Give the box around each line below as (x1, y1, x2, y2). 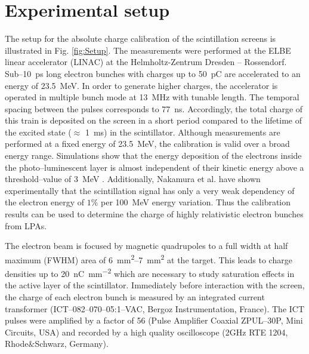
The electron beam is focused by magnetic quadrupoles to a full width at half (5, 239, 288, 252)
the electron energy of (5, 196, 85, 208)
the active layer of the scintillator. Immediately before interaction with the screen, (5, 279, 305, 291)
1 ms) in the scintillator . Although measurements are (85, 125, 280, 138)
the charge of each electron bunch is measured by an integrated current (5, 290, 265, 303)
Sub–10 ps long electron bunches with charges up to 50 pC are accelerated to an (5, 67, 301, 79)
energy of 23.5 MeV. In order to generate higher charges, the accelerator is (5, 79, 278, 91)
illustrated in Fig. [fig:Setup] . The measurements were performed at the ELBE (5, 44, 291, 56)
